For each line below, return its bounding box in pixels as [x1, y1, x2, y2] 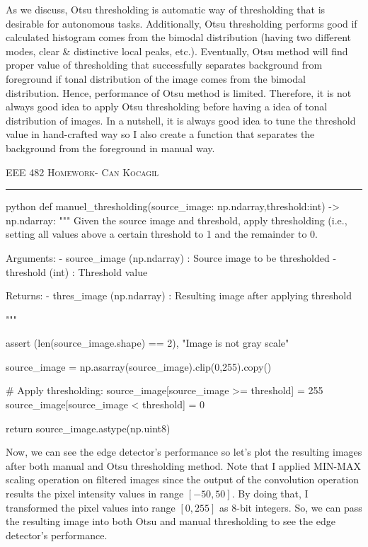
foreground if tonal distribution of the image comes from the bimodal [6, 71, 306, 86]
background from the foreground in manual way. [6, 140, 215, 155]
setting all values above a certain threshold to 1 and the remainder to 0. [6, 226, 318, 241]
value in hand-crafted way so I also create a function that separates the [6, 127, 315, 142]
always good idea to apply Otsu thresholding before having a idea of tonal [6, 99, 328, 114]
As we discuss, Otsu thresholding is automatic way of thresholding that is [6, 2, 326, 16]
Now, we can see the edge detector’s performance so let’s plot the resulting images [6, 444, 362, 459]
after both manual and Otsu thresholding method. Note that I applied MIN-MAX [6, 458, 361, 473]
